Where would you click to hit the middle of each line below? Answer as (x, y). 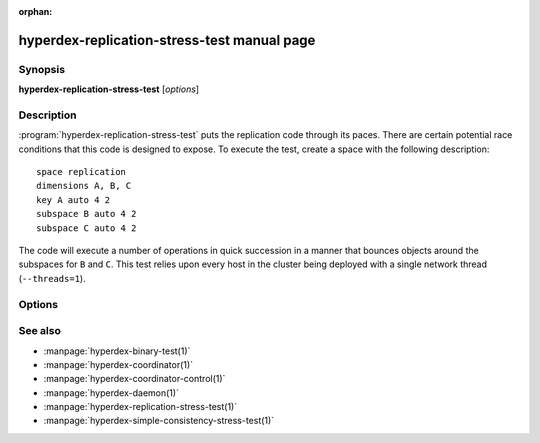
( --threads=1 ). (52, 278)
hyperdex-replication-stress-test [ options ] (109, 89)
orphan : (35, 11)
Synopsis (41, 69)
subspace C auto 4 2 (86, 228)
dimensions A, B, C (84, 186)
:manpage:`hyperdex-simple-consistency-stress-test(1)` (159, 421)
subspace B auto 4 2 (86, 214)
